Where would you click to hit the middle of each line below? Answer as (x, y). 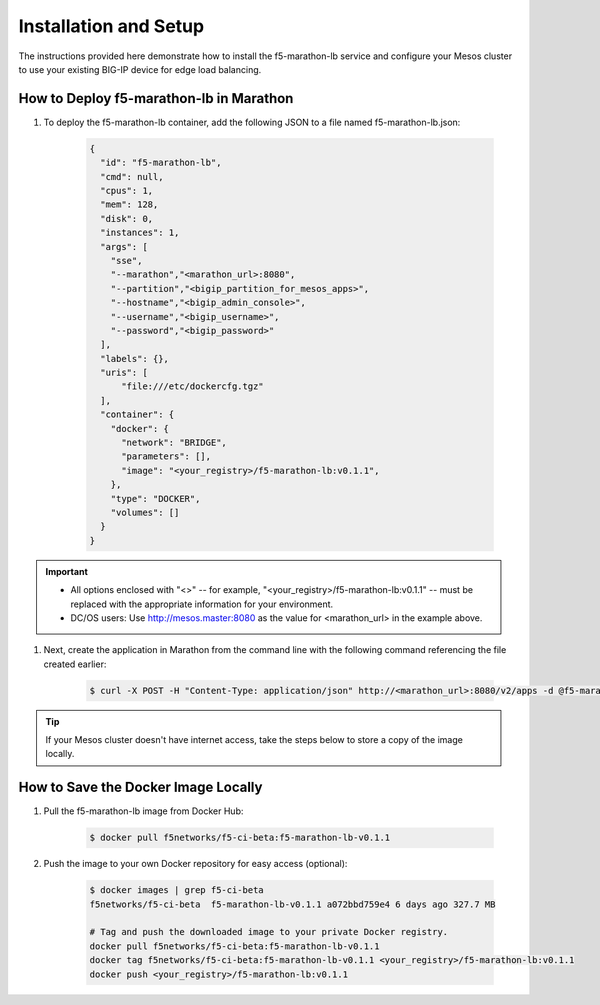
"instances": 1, (140, 233)
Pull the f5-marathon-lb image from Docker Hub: (143, 811)
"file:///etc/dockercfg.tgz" (192, 386)
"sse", (126, 260)
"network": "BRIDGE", (174, 443)
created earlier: (75, 664)
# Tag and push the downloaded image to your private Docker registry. (269, 932)
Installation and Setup (111, 26)
